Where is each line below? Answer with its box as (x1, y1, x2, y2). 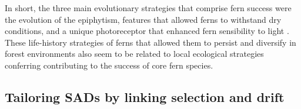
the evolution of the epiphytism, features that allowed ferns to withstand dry (5, 13, 282, 25)
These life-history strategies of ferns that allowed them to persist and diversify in (5, 36, 296, 48)
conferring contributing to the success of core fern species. (5, 59, 213, 71)
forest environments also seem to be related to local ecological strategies (5, 47, 264, 60)
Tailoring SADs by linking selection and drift (5, 87, 285, 105)
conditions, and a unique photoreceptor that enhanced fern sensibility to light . (5, 25, 289, 37)
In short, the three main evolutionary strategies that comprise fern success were (5, 2, 292, 13)
